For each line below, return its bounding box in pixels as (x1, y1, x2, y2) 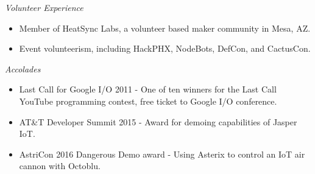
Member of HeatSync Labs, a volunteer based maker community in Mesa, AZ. (19, 21, 311, 34)
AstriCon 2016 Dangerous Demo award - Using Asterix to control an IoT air (19, 147, 305, 160)
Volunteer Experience (5, 1, 83, 13)
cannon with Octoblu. (19, 159, 101, 172)
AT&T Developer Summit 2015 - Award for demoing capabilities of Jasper (19, 115, 297, 128)
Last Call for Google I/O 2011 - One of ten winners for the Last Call (19, 83, 277, 96)
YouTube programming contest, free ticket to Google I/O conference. (19, 94, 277, 107)
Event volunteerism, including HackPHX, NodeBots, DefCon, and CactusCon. (19, 42, 311, 55)
